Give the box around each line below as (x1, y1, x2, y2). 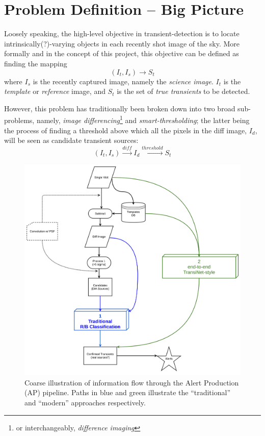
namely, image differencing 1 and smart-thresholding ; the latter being (36, 113, 250, 125)
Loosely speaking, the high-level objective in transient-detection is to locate (4, 28, 240, 39)
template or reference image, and (4, 86, 105, 96)
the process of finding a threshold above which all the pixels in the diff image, (4, 125, 247, 135)
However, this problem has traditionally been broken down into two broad (4, 103, 235, 113)
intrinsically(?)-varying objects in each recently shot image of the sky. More (4, 38, 240, 49)
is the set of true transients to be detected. (117, 86, 250, 96)
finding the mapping (4, 58, 67, 68)
